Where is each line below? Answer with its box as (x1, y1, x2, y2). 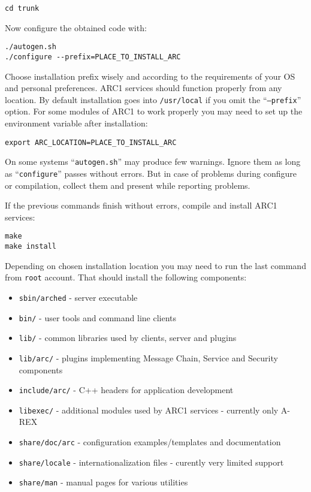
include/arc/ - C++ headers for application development (19, 384, 234, 396)
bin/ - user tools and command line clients (19, 311, 177, 324)
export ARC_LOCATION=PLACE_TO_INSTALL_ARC (5, 138, 177, 147)
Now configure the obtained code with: (5, 21, 147, 34)
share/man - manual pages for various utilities (19, 476, 188, 488)
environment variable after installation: (5, 117, 148, 129)
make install (5, 242, 56, 250)
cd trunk (5, 4, 40, 13)
